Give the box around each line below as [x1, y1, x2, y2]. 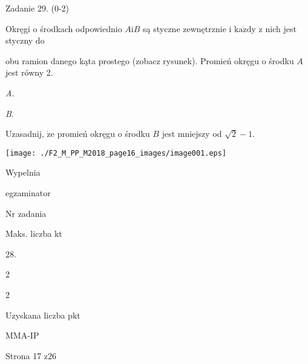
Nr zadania [5, 207, 47, 219]
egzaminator [5, 187, 51, 199]
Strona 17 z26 [5, 349, 57, 362]
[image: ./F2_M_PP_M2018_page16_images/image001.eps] [5, 148, 227, 157]
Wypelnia [5, 166, 41, 179]
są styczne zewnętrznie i [143, 22, 232, 35]
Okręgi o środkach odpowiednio [5, 22, 122, 35]
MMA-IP [5, 329, 39, 342]
